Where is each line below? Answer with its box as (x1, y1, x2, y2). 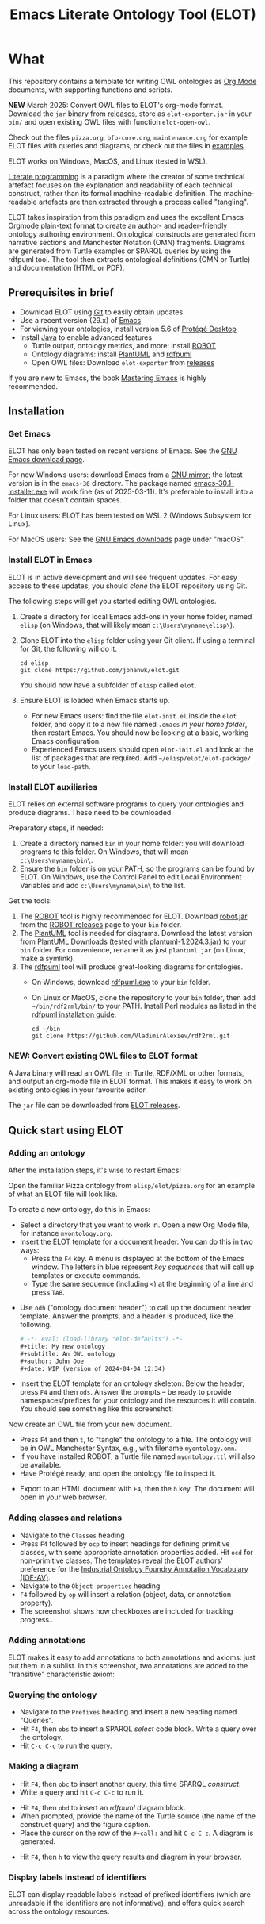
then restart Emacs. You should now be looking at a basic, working (31, 728, 249, 737)
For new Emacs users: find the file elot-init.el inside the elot (31, 710, 237, 720)
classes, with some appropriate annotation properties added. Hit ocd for (19, 1547, 253, 1557)
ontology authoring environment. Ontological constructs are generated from (8, 229, 256, 239)
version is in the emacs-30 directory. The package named (8, 479, 192, 488)
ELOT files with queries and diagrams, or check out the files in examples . (8, 140, 246, 150)
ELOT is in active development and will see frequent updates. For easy (8, 572, 237, 582)
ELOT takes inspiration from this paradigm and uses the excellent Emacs (8, 212, 244, 221)
